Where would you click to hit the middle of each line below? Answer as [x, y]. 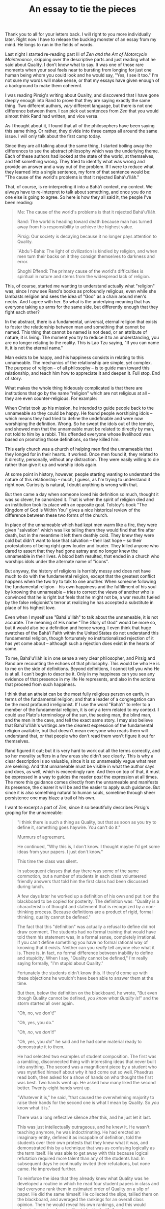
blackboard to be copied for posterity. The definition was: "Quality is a [88, 901]
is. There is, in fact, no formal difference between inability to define [85, 953]
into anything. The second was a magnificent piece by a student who [87, 1067]
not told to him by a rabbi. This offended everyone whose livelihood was [78, 434]
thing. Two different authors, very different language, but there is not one [79, 106]
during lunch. [30, 887]
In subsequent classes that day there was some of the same [78, 871]
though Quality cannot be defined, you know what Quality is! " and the [88, 998]
